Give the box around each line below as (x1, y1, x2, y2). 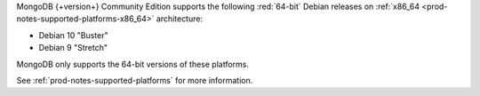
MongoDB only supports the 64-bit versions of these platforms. (16, 59, 249, 69)
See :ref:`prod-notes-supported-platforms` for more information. (16, 75, 253, 85)
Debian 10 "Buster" (38, 29, 108, 40)
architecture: (156, 13, 204, 24)
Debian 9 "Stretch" (38, 43, 108, 53)
